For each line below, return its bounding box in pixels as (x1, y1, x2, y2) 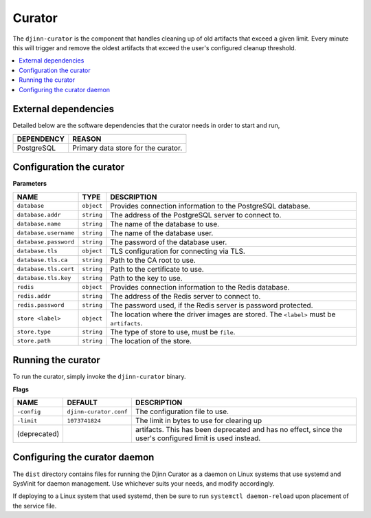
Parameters (12, 180, 47, 188)
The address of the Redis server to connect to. (110, 291, 261, 301)
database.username (16, 229, 75, 237)
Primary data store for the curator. (72, 143, 183, 153)
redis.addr (16, 292, 52, 300)
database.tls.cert (16, 266, 75, 273)
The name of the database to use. (110, 219, 220, 228)
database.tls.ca (16, 257, 68, 264)
